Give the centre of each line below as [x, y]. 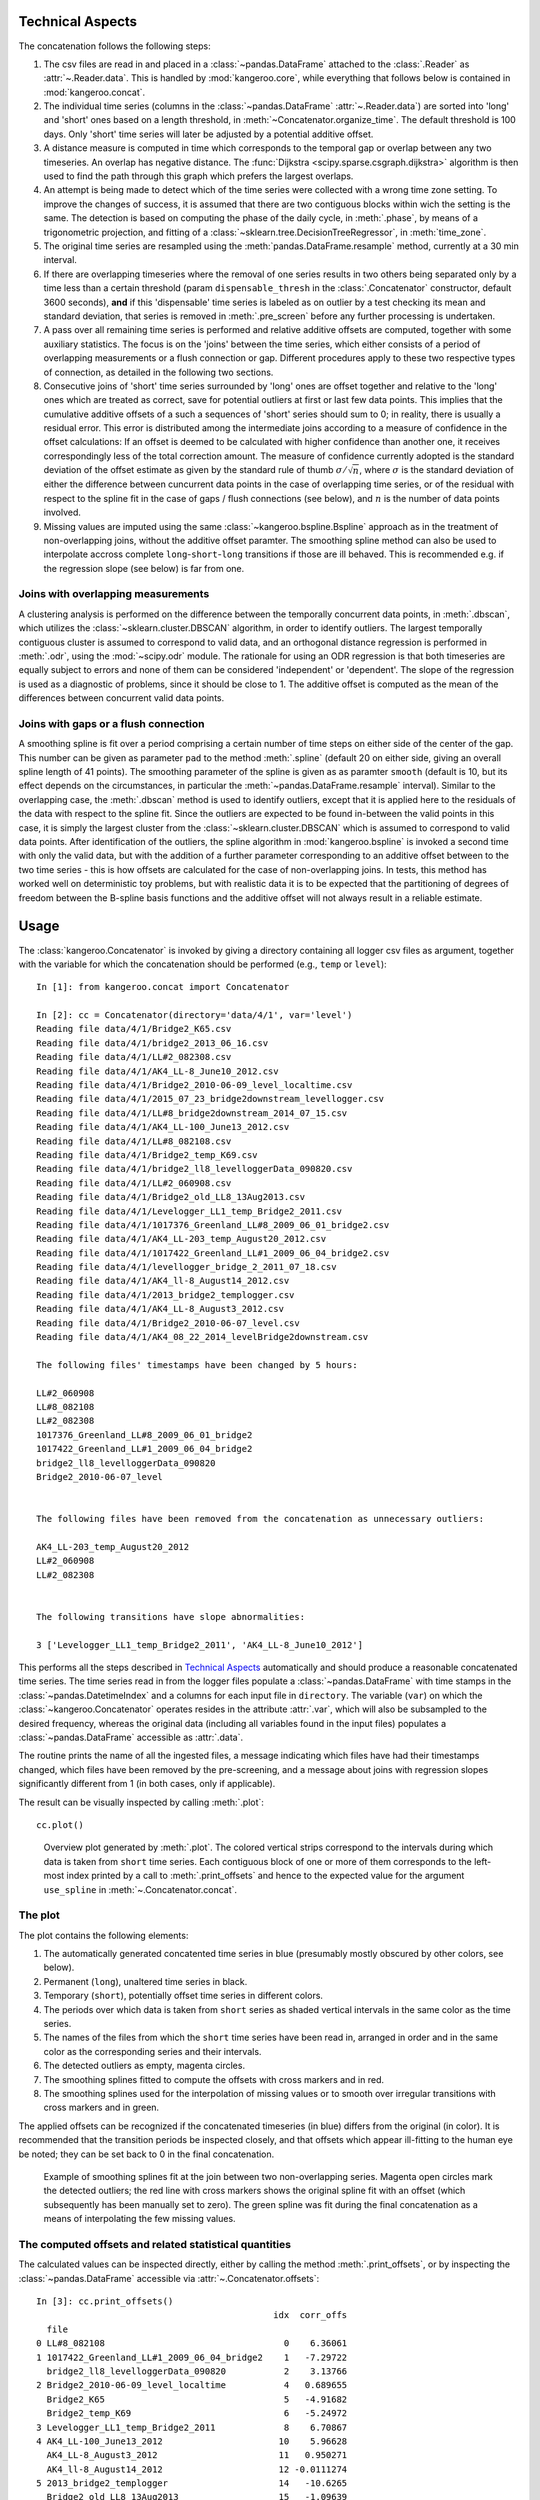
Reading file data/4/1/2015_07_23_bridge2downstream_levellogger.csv [210, 1099]
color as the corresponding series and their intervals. [152, 2051]
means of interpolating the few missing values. [139, 2219]
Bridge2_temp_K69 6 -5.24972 [197, 2413]
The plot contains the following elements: [103, 1935]
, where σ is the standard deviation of [436, 470]
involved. [62, 512]
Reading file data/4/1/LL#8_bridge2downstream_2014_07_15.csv [192, 1113]
